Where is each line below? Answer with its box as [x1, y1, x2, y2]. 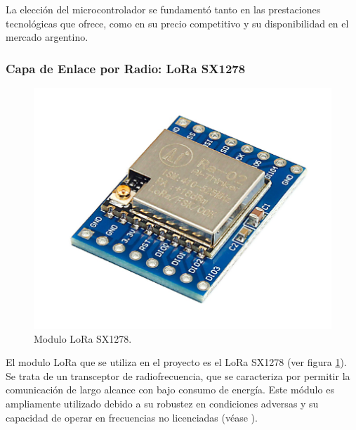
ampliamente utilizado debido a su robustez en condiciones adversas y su [6, 396, 319, 410]
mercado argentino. [6, 30, 88, 44]
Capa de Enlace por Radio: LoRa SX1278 [6, 59, 246, 77]
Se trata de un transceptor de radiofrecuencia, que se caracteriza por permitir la [6, 368, 350, 383]
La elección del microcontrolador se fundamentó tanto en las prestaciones [6, 2, 321, 16]
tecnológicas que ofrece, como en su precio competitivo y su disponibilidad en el [6, 15, 349, 30]
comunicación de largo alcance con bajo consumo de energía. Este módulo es [6, 382, 334, 397]
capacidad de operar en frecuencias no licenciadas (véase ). [6, 410, 258, 424]
